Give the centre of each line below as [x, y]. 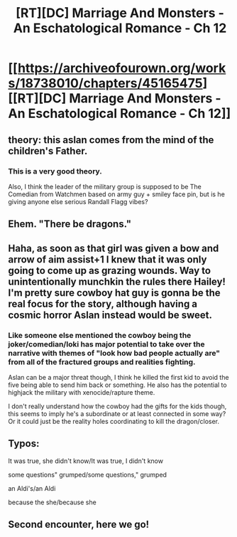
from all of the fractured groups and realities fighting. [102, 362]
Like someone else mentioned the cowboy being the [100, 335]
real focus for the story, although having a [103, 304]
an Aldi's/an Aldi [32, 488]
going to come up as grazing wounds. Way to [110, 271]
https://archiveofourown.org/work [122, 68]
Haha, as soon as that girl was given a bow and [114, 248]
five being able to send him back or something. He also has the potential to [117, 385]
